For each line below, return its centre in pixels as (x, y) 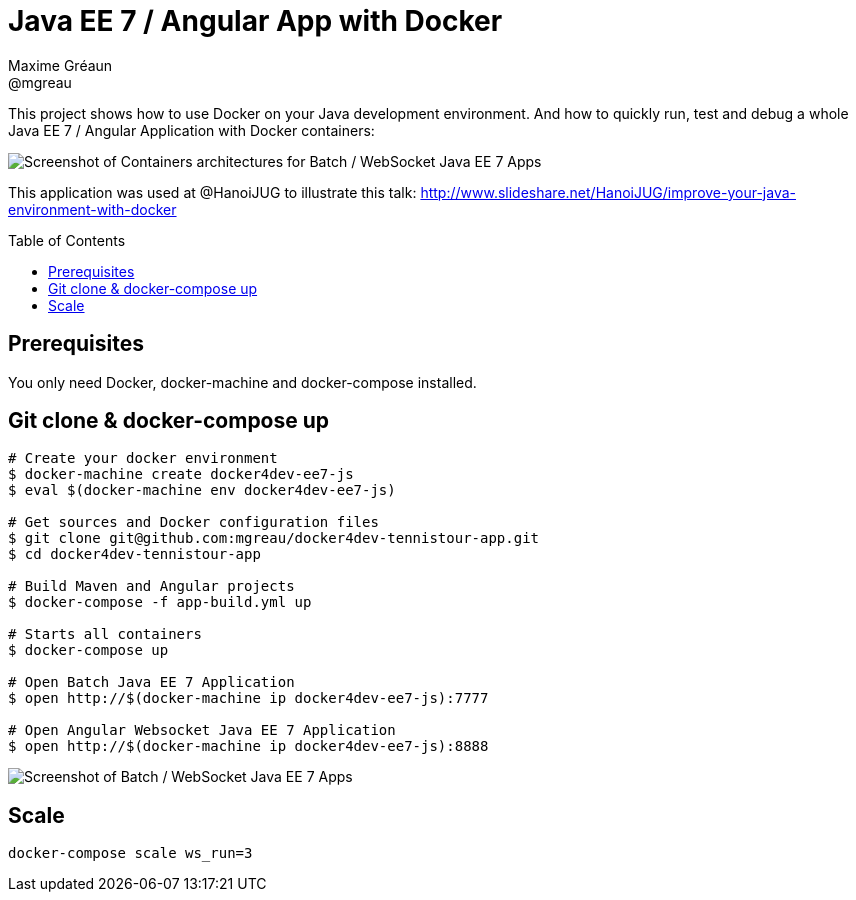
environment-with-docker (92, 209)
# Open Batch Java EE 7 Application (151, 682)
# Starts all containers (105, 634)
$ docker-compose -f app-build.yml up (160, 602)
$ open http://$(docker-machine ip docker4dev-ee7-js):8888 (248, 746)
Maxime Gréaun (60, 65)
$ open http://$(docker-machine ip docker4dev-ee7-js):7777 (248, 698)
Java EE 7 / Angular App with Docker (255, 21)
